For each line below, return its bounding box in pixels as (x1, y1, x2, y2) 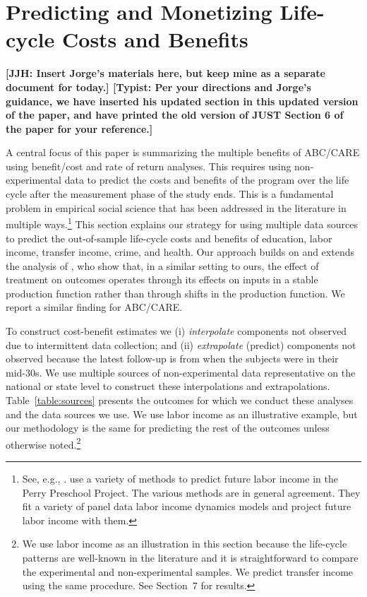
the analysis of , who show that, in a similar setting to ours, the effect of (6, 258, 319, 273)
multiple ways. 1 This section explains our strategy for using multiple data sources (6, 215, 358, 231)
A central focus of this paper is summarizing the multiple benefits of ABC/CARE (6, 145, 360, 160)
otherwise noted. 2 (6, 435, 81, 451)
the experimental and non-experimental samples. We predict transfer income (22, 564, 354, 579)
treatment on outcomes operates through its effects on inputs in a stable (6, 272, 318, 287)
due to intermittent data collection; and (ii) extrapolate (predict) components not (6, 337, 356, 352)
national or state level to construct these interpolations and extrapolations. (6, 379, 330, 394)
